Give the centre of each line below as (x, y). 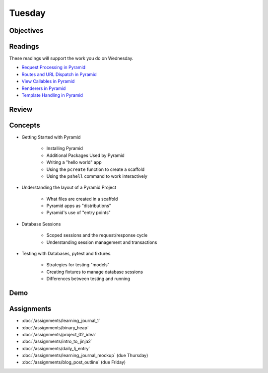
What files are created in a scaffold (82, 199)
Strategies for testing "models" (78, 265)
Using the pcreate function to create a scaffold (96, 169)
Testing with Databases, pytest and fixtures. (67, 254)
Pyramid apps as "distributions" (79, 206)
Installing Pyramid (65, 149)
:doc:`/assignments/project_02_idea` (59, 334)
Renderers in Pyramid (44, 88)
